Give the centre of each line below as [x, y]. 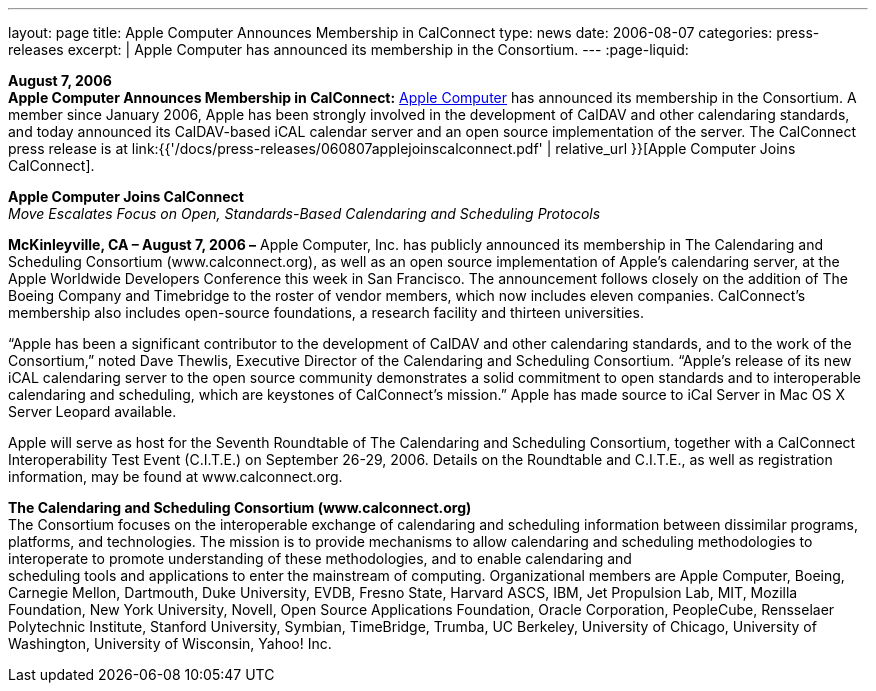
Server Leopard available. [92, 411]
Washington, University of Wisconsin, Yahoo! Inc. [170, 643]
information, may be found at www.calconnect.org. [175, 476]
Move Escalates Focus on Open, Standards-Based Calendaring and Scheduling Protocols [304, 213]
